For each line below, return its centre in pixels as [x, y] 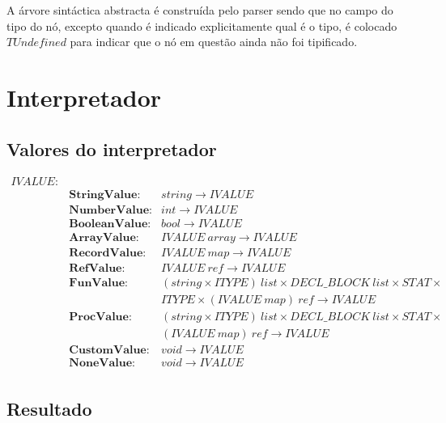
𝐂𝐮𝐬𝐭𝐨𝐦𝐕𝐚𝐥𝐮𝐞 [108, 350]
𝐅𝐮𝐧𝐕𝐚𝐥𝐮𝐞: [99, 283]
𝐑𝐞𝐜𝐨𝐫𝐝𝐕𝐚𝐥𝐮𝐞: [108, 253]
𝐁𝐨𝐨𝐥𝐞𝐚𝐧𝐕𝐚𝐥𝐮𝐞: [110, 224]
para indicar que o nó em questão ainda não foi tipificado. [214, 42]
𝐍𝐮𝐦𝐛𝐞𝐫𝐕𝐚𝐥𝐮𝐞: [110, 211]
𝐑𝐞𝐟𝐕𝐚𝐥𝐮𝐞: [97, 268]
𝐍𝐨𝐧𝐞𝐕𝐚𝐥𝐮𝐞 [101, 363]
